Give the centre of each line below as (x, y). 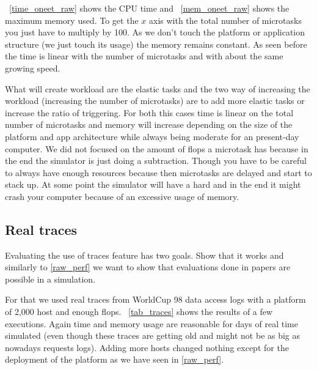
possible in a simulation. (50, 279)
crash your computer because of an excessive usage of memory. (122, 196)
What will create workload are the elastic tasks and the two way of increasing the (158, 88)
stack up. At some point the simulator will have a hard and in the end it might (153, 184)
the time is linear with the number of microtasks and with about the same (144, 56)
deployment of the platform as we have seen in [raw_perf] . (115, 359)
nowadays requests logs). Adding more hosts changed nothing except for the (147, 347)
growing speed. (33, 68)
